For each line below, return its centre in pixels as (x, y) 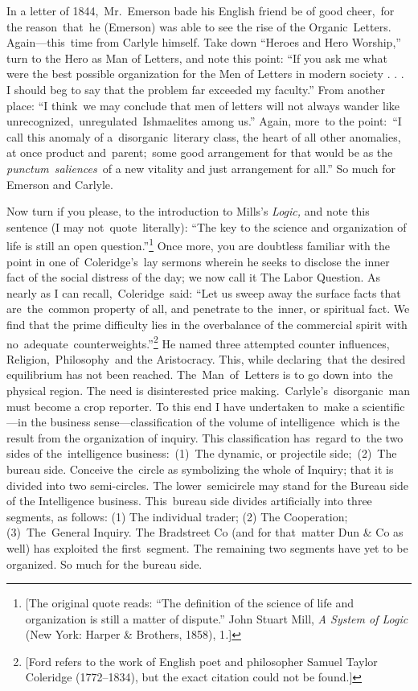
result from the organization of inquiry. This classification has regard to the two (205, 437)
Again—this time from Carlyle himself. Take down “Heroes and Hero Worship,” (204, 42)
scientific (383, 406)
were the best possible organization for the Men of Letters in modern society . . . (205, 74)
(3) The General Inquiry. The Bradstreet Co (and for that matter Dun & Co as (205, 532)
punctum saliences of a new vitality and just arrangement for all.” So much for (201, 168)
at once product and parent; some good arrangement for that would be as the (200, 152)
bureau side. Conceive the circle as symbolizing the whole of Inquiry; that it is (200, 469)
